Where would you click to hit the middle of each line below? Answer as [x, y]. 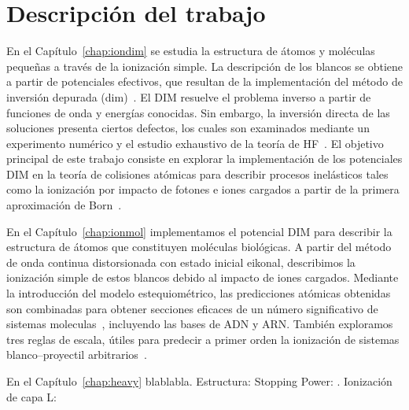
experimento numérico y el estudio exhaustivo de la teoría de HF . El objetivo [195, 143]
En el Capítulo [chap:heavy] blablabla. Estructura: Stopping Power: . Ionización [199, 381]
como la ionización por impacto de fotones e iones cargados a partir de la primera [203, 189]
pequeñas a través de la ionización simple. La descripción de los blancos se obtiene [204, 66]
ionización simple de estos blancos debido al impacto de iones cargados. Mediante [203, 277]
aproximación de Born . [64, 205]
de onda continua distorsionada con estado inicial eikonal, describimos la [181, 262]
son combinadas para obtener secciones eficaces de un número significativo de [192, 308]
